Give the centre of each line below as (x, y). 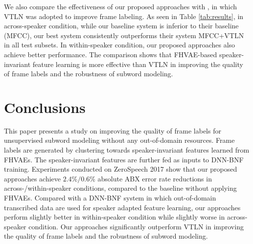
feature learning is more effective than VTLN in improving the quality (138, 64)
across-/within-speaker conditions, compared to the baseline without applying (120, 188)
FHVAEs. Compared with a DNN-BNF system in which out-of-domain (110, 198)
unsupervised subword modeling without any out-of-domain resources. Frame (119, 140)
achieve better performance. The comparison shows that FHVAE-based (111, 54)
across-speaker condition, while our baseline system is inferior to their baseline (121, 26)
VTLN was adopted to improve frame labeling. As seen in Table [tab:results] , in (124, 16)
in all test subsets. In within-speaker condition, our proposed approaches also (120, 45)
